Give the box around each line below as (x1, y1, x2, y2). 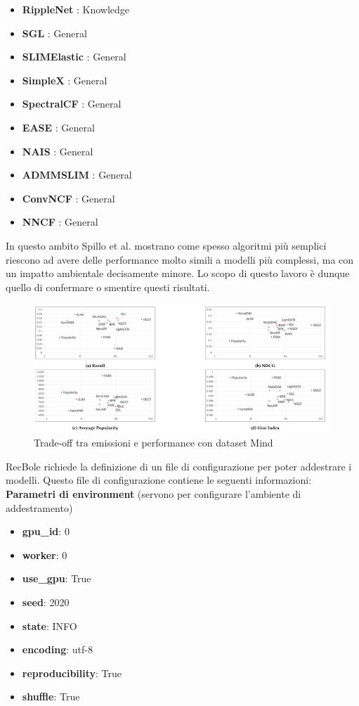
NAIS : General (22, 143, 93, 158)
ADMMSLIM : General (22, 167, 132, 182)
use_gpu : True (22, 571, 91, 586)
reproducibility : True (22, 665, 122, 680)
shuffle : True (22, 689, 80, 704)
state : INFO (22, 618, 77, 633)
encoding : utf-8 (22, 642, 93, 657)
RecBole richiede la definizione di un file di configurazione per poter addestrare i (6, 458, 352, 473)
